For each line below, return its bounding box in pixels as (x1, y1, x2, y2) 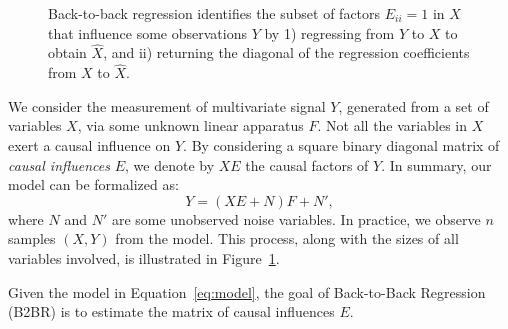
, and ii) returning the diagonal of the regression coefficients (103, 42, 470, 63)
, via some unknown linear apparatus (77, 115, 304, 136)
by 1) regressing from (264, 22, 395, 43)
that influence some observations (48, 22, 247, 43)
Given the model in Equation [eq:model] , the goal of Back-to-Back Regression (8, 281, 486, 302)
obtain (48, 42, 87, 63)
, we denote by (125, 154, 215, 175)
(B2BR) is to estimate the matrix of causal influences (8, 301, 335, 322)
